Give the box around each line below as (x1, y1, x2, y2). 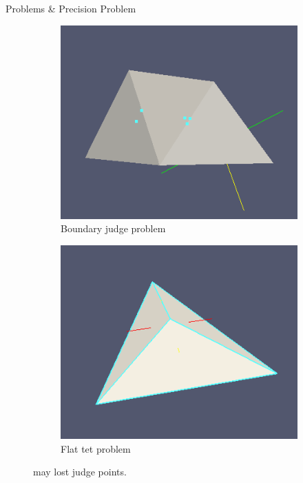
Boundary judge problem (61, 221, 166, 236)
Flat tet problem (61, 441, 131, 455)
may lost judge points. (33, 464, 127, 479)
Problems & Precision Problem (6, 1, 136, 15)
